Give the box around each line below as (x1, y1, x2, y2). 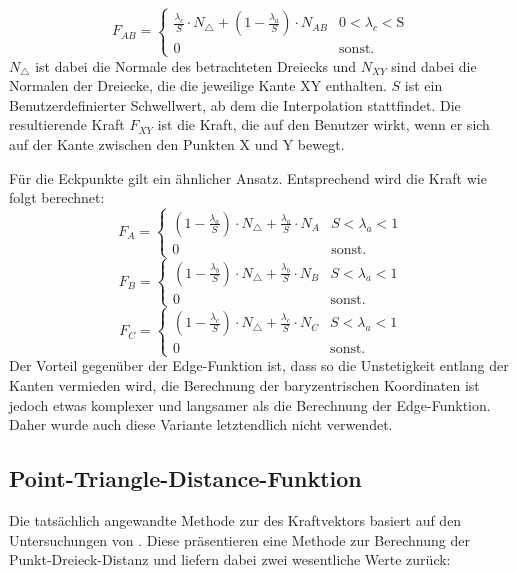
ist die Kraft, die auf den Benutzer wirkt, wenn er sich (157, 114, 490, 135)
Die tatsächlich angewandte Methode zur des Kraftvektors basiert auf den (9, 509, 462, 530)
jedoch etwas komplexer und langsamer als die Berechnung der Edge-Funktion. (9, 394, 491, 415)
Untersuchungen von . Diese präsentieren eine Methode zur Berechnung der (9, 529, 470, 550)
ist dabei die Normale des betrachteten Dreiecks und (35, 55, 357, 76)
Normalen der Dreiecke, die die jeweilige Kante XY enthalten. (9, 75, 387, 96)
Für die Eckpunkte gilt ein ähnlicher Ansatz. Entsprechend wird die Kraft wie (9, 167, 487, 188)
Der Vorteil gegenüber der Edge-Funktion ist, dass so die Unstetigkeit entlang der (9, 355, 509, 376)
